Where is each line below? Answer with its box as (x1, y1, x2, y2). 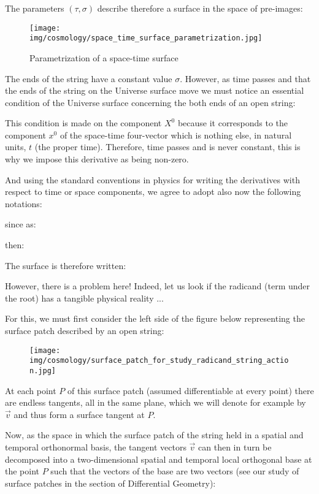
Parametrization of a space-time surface (29, 51, 179, 64)
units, (5, 140, 26, 153)
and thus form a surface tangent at (13, 408, 145, 420)
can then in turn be (198, 440, 272, 453)
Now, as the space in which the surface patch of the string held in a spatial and (5, 428, 304, 441)
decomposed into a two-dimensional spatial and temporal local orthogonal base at (5, 452, 312, 465)
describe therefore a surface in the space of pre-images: (97, 2, 303, 14)
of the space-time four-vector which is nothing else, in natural (60, 128, 292, 141)
